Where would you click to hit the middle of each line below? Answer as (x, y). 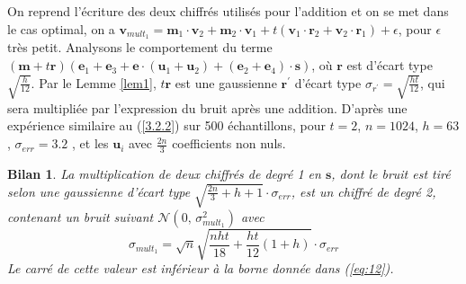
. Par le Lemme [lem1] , (94, 82)
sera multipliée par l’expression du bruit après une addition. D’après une (207, 107)
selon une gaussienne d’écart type (99, 191)
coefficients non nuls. (229, 143)
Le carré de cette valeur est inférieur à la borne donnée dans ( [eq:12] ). (201, 268)
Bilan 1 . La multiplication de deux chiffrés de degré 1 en (164, 173)
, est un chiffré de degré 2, (363, 191)
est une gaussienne (226, 82)
